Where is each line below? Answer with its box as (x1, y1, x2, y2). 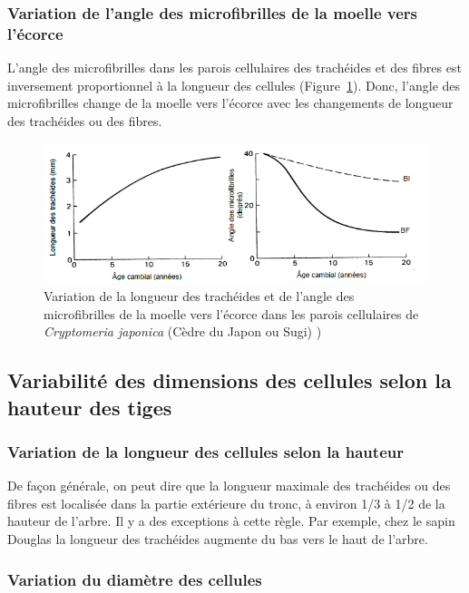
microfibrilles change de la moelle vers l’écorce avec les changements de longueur (7, 93, 454, 112)
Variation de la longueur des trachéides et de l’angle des (44, 287, 355, 306)
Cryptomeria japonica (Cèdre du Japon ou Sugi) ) (44, 322, 322, 341)
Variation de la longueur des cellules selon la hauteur (7, 440, 404, 462)
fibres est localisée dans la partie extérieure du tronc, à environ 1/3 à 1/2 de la (7, 493, 445, 512)
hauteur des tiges (7, 393, 172, 421)
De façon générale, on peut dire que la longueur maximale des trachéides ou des (7, 476, 451, 495)
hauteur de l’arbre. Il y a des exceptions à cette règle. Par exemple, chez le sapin (7, 511, 455, 530)
